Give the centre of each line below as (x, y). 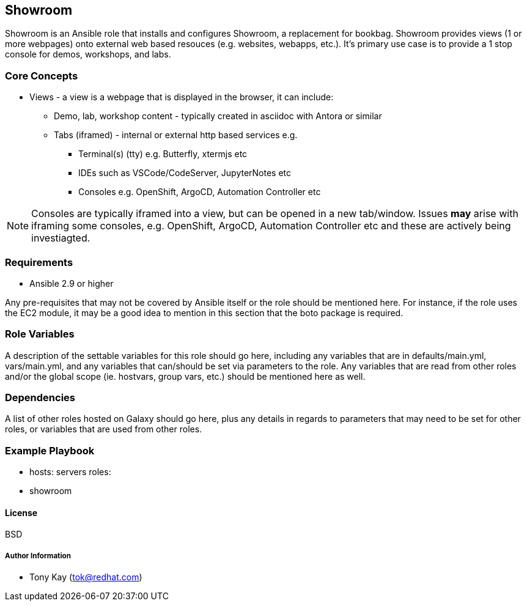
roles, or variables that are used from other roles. (104, 429)
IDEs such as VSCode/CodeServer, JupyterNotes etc (185, 173)
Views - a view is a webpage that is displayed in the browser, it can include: (182, 97)
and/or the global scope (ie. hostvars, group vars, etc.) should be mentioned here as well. (185, 376)
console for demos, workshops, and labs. (88, 54)
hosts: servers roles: (70, 472)
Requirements (39, 262)
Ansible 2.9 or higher (72, 283)
